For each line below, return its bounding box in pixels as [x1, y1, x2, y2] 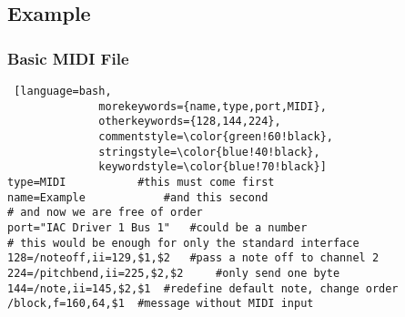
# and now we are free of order [7, 206, 203, 220]
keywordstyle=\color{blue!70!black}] [98, 160, 327, 174]
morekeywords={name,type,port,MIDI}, [98, 99, 327, 113]
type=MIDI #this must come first [7, 175, 275, 189]
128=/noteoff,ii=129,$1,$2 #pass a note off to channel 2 [7, 251, 380, 265]
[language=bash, [14, 85, 112, 97]
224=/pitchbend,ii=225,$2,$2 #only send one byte [7, 266, 340, 280]
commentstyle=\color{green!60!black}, [98, 129, 333, 143]
